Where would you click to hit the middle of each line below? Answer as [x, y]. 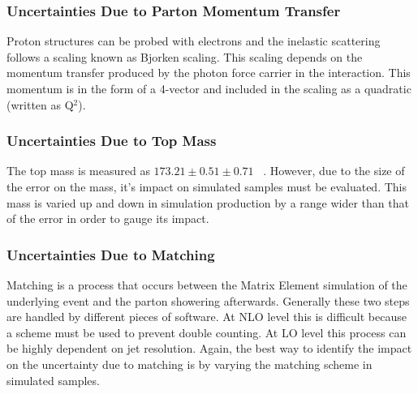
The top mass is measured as [78, 171]
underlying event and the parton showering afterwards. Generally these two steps [208, 300]
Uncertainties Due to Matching [111, 254]
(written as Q [40, 104]
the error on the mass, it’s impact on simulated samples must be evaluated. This [207, 186]
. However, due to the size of [334, 171]
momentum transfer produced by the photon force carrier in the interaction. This [209, 73]
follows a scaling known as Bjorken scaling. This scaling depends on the [185, 56]
